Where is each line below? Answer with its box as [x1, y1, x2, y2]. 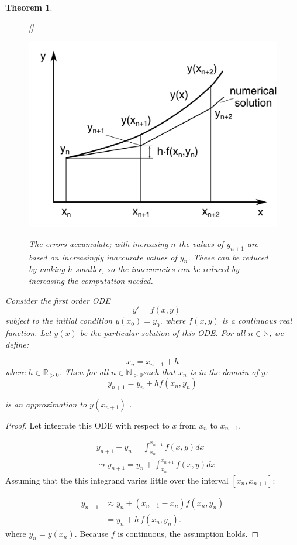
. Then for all [59, 365, 109, 378]
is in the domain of [189, 365, 258, 378]
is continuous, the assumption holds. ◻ [118, 527, 259, 539]
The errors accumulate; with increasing [29, 237, 168, 249]
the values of [178, 237, 224, 249]
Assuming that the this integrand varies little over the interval [5, 474, 229, 486]
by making [29, 263, 65, 275]
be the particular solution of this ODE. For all [80, 326, 246, 338]
